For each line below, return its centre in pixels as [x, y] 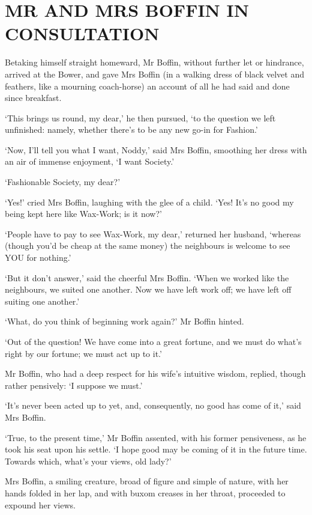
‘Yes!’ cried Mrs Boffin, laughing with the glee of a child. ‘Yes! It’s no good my [149, 202]
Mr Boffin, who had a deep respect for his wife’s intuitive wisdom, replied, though [155, 373]
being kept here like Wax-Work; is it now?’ [83, 214]
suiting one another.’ [42, 301]
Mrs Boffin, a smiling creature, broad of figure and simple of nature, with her [147, 481]
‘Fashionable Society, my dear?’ [63, 182]
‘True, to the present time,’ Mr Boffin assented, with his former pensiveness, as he [156, 437]
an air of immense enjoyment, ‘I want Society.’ [90, 161]
